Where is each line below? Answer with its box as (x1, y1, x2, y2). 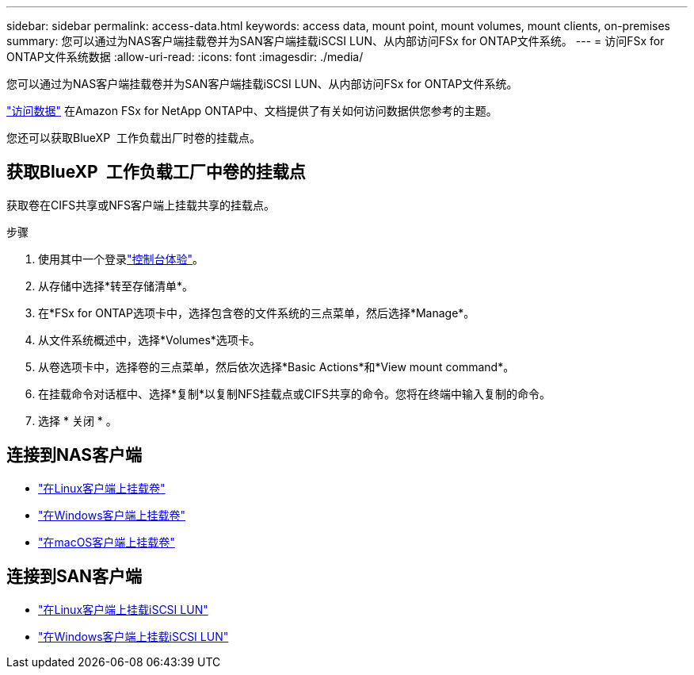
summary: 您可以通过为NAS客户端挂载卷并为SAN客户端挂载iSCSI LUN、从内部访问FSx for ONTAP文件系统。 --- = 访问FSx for (6, 34, 665, 48)
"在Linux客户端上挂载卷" (38, 481, 166, 495)
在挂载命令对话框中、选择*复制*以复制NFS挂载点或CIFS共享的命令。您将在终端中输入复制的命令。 (38, 386, 551, 401)
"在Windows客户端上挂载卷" (38, 508, 186, 522)
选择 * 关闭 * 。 (38, 413, 117, 428)
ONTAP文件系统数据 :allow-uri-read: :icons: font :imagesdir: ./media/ (6, 50, 364, 63)
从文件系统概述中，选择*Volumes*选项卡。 (38, 332, 261, 347)
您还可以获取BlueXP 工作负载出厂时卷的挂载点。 (6, 131, 261, 144)
